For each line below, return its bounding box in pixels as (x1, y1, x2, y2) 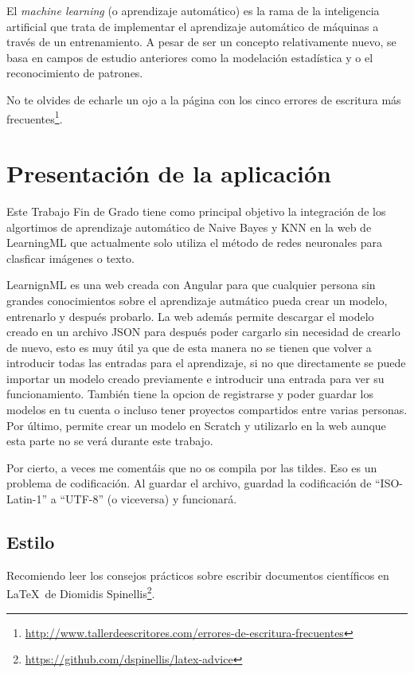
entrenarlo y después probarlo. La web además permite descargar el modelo (6, 307, 374, 324)
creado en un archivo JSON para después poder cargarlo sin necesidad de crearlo (6, 323, 400, 340)
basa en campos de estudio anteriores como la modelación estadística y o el (6, 49, 373, 65)
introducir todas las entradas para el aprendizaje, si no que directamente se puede (6, 354, 406, 371)
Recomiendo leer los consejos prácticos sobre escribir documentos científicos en (6, 566, 389, 583)
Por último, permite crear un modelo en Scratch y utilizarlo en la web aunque (6, 417, 386, 433)
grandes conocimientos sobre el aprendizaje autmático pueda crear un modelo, (6, 292, 388, 308)
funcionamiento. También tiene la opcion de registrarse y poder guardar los (6, 385, 373, 402)
